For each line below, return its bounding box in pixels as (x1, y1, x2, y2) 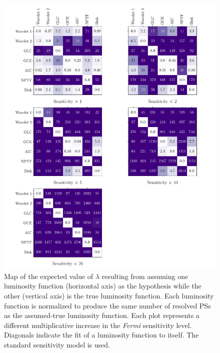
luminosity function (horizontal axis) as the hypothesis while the (4, 280, 201, 291)
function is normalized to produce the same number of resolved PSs (4, 300, 211, 310)
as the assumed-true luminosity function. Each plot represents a (4, 310, 199, 320)
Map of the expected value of (4, 270, 93, 281)
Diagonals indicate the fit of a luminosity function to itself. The (4, 329, 199, 340)
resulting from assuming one (101, 270, 188, 281)
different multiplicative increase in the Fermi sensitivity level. (4, 319, 192, 330)
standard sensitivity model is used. (4, 339, 110, 349)
